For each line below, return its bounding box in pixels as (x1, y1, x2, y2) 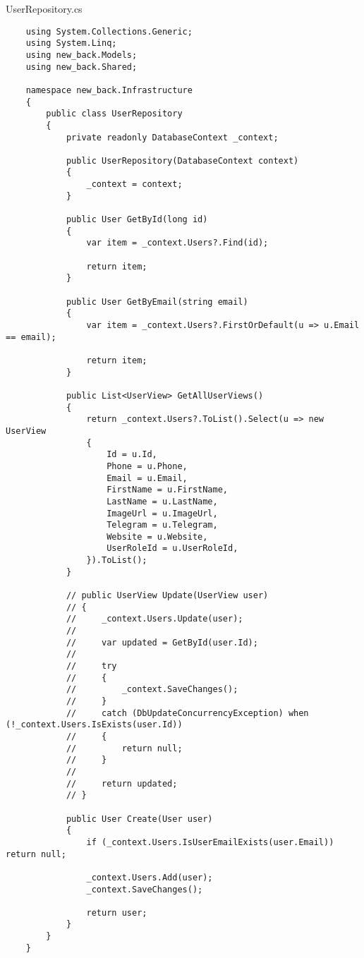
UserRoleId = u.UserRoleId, (107, 543, 238, 554)
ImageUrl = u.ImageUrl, (107, 508, 218, 519)
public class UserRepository (46, 109, 183, 119)
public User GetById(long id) (66, 214, 208, 225)
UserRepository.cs (6, 1, 83, 16)
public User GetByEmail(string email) (66, 296, 248, 307)
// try (66, 661, 117, 672)
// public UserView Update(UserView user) (66, 590, 269, 601)
